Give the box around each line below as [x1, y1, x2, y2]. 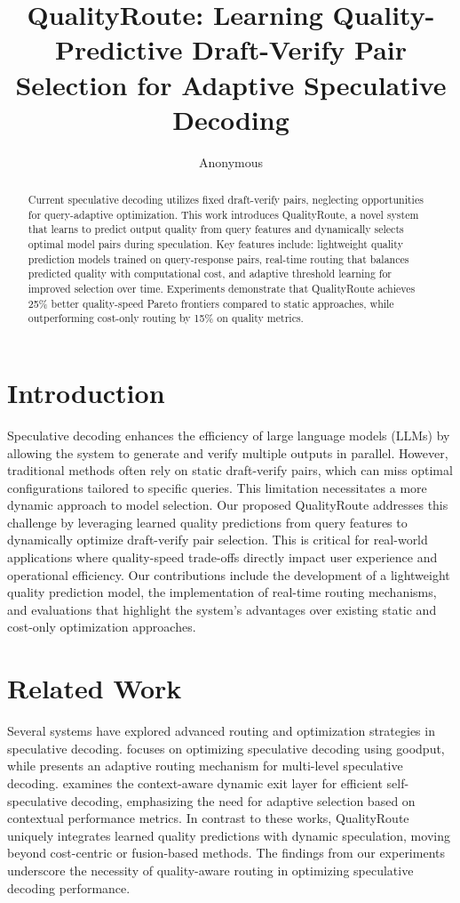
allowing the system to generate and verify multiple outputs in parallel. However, [7, 443, 448, 462]
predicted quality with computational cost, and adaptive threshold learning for [28, 266, 393, 281]
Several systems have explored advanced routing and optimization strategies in [7, 722, 435, 740]
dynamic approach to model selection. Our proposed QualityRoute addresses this [7, 496, 448, 514]
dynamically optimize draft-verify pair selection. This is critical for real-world [7, 530, 428, 549]
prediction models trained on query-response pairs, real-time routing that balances [28, 251, 409, 266]
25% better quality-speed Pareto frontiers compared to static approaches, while [28, 295, 394, 310]
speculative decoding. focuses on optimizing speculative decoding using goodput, [7, 738, 445, 757]
